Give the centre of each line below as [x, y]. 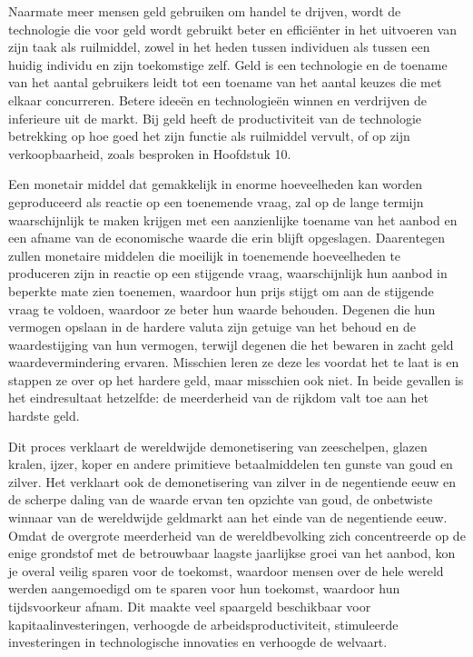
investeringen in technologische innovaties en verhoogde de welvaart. [198, 642]
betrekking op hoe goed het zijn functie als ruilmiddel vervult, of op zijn [209, 136]
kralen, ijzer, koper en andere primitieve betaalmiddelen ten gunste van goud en [231, 464]
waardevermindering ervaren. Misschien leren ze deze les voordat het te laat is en [234, 362]
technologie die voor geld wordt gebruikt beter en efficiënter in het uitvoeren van [233, 29]
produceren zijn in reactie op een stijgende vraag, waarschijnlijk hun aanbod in [228, 273]
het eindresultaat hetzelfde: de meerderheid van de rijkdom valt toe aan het [219, 398]
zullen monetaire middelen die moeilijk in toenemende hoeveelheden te [205, 255]
